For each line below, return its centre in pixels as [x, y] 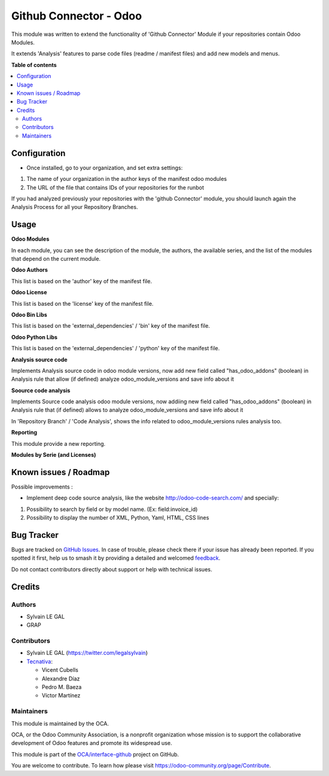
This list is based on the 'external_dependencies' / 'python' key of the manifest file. [115, 348]
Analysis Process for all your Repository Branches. [75, 207]
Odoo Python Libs [34, 337]
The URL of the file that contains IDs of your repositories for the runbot [115, 187]
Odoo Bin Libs [29, 314]
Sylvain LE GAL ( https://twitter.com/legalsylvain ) [87, 653]
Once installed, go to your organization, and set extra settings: [104, 168]
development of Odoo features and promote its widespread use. [92, 743]
